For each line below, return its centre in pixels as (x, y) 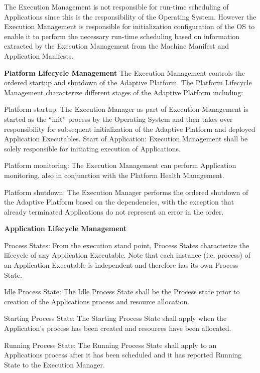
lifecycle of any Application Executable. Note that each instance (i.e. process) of (127, 255)
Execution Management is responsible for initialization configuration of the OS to (129, 26)
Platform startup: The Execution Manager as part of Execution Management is (126, 109)
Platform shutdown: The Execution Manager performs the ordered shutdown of (126, 192)
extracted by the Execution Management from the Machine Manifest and (116, 46)
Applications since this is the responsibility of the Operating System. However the (130, 16)
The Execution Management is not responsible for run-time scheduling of (116, 7)
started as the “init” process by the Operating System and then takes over (118, 119)
